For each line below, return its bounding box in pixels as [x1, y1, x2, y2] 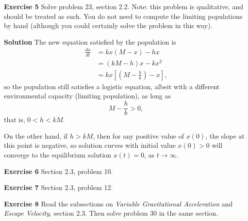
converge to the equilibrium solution [4, 149, 112, 159]
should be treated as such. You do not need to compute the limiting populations [4, 11, 243, 21]
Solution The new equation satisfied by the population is [4, 36, 176, 47]
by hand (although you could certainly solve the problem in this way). [4, 20, 213, 31]
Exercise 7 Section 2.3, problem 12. [4, 182, 113, 192]
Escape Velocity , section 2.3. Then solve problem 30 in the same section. [4, 208, 218, 218]
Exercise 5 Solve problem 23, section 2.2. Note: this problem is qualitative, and [4, 1, 243, 11]
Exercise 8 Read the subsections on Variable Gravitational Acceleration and [4, 198, 233, 208]
